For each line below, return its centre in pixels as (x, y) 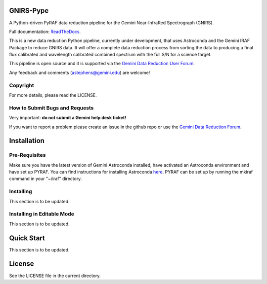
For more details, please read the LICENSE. (53, 95)
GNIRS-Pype (29, 11)
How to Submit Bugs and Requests (51, 107)
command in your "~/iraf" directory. (45, 179)
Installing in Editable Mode (42, 214)
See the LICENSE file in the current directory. (55, 276)
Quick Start (27, 238)
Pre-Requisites (27, 155)
